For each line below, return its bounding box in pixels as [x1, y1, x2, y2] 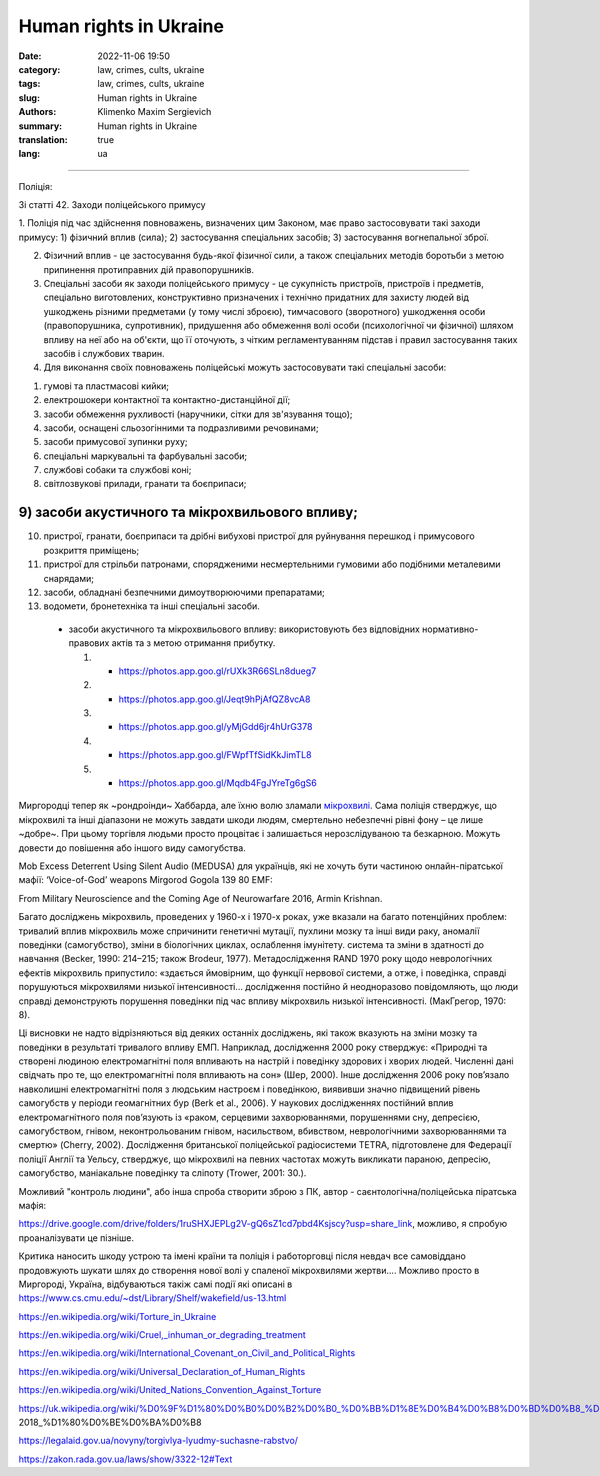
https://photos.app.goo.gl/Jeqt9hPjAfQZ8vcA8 [118, 693, 311, 705]
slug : [18, 91, 40, 104]
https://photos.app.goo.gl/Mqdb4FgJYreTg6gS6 [118, 777, 317, 789]
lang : [18, 148, 41, 160]
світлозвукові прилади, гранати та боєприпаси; [43, 478, 247, 490]
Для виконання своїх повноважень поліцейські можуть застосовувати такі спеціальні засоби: [43, 361, 447, 374]
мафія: [18, 1199, 47, 1211]
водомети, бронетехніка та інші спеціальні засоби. [43, 600, 260, 612]
